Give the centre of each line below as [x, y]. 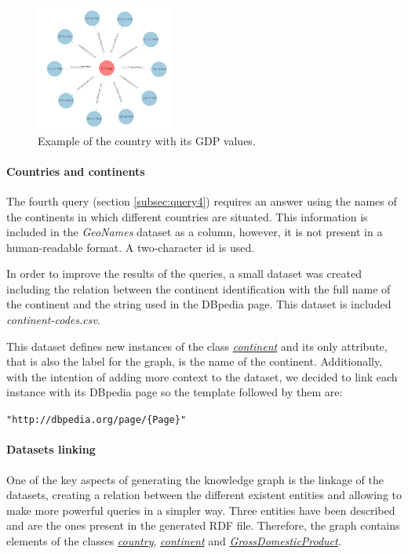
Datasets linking [51, 449]
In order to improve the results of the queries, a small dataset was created [184, 273]
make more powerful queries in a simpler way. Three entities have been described [201, 510]
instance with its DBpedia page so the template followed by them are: [175, 392]
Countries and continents [76, 171]
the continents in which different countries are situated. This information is [187, 216]
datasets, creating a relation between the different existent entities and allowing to [204, 495]
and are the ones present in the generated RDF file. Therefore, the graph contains [203, 525]
